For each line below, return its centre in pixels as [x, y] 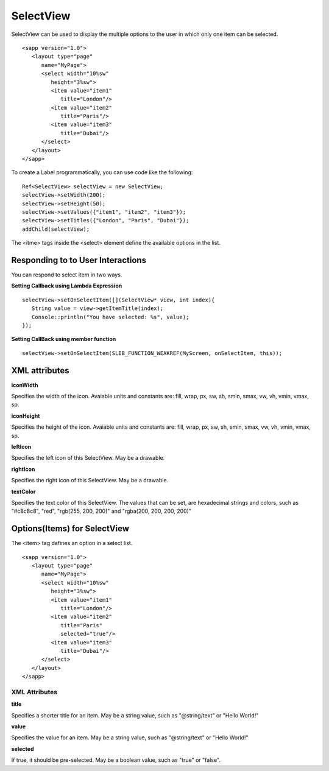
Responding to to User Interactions [79, 260]
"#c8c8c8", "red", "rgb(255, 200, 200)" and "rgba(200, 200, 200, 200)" [101, 511]
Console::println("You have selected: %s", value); [110, 317]
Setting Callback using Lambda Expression [67, 286]
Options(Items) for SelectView [70, 529]
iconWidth [25, 385]
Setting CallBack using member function [64, 339]
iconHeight [26, 416]
